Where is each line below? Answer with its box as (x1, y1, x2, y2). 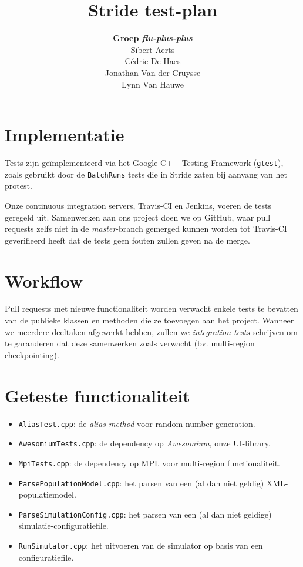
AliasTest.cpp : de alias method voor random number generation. (18, 417, 255, 429)
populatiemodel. (18, 488, 76, 501)
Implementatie (5, 122, 124, 146)
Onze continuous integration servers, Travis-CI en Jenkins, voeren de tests (5, 199, 271, 211)
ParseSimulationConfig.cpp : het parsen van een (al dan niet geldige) (18, 508, 272, 520)
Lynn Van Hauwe (122, 78, 184, 90)
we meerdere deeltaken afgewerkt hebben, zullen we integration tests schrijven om (5, 325, 298, 338)
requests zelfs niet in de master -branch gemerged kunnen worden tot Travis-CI (5, 222, 287, 235)
